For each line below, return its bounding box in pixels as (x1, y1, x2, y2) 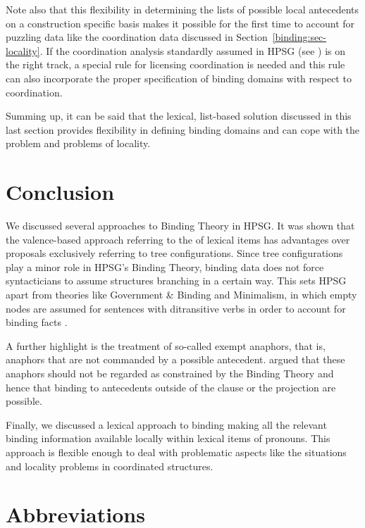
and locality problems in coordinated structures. (6, 458, 214, 473)
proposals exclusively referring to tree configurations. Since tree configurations (6, 246, 343, 260)
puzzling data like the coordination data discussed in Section (6, 30, 268, 44)
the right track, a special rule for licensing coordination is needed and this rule (6, 57, 345, 72)
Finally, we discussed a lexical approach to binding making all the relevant (6, 417, 327, 432)
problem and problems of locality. (6, 136, 151, 151)
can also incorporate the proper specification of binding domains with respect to (6, 70, 352, 85)
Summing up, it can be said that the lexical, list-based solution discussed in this (6, 108, 352, 123)
